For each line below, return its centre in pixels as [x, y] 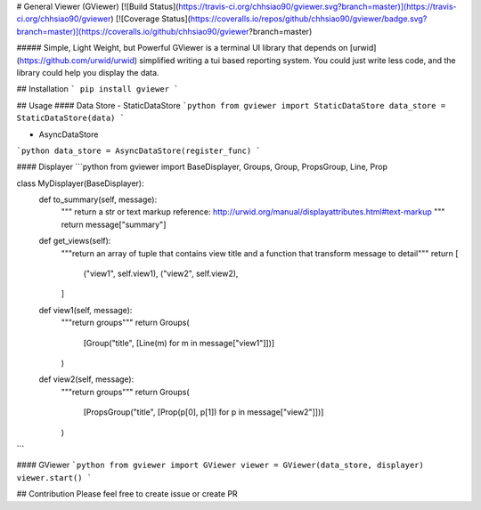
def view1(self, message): [86, 310]
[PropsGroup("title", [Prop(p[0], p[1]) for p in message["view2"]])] [204, 412]
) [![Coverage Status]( [151, 19]
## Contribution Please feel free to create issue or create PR [127, 494]
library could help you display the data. [88, 72]
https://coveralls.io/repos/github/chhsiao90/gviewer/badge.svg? [309, 19]
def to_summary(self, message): [98, 199]
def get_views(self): [75, 241]
